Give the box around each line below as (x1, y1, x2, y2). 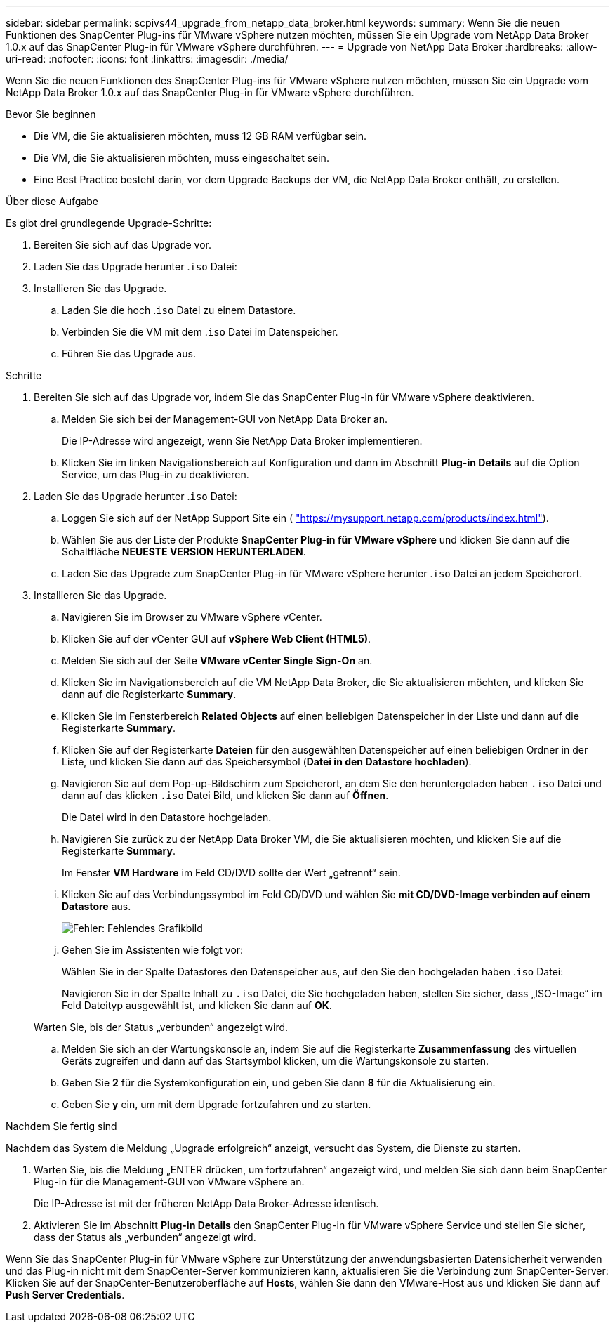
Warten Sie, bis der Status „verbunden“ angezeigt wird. (34, 1021, 289, 1033)
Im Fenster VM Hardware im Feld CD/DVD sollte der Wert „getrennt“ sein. (62, 867, 401, 879)
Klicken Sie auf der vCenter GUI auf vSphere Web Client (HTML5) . (62, 633, 371, 645)
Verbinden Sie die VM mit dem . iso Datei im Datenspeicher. (62, 326, 338, 338)
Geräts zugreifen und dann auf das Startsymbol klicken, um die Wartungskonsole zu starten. (62, 1055, 489, 1067)
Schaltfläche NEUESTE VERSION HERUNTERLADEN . (62, 546, 306, 558)
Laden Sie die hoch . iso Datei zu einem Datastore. (62, 304, 296, 316)
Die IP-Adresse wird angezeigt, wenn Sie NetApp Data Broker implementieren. (62, 435, 423, 447)
